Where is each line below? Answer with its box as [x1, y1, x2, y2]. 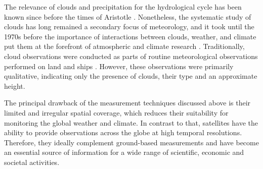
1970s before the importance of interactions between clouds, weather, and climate [4, 31, 256, 41]
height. [4, 80, 25, 91]
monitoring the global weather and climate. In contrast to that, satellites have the [4, 117, 258, 128]
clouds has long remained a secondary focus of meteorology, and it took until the [4, 21, 254, 32]
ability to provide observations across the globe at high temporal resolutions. [4, 127, 242, 138]
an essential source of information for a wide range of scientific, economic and [4, 147, 244, 157]
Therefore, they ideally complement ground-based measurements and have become [4, 137, 259, 147]
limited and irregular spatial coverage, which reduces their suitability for [4, 107, 229, 118]
